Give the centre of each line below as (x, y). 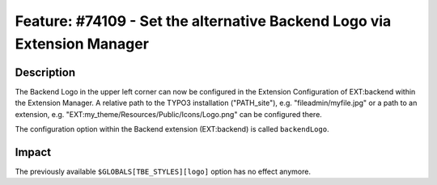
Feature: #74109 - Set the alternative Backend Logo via (203, 21)
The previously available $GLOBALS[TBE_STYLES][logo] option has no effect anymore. (163, 171)
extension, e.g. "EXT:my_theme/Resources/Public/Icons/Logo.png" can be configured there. (169, 114)
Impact (33, 152)
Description (45, 72)
